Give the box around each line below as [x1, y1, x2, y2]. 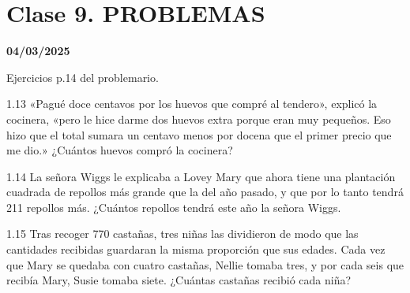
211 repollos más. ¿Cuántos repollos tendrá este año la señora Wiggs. [6, 198, 341, 215]
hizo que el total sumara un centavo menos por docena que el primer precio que [6, 126, 392, 143]
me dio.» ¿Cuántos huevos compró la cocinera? [6, 142, 233, 158]
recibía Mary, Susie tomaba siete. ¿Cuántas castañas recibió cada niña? [6, 272, 352, 288]
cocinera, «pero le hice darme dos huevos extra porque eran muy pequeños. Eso [6, 110, 391, 127]
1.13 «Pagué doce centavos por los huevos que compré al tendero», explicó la [6, 95, 378, 112]
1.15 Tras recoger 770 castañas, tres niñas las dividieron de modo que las [6, 225, 359, 242]
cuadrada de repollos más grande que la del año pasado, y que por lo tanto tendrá [6, 184, 404, 200]
